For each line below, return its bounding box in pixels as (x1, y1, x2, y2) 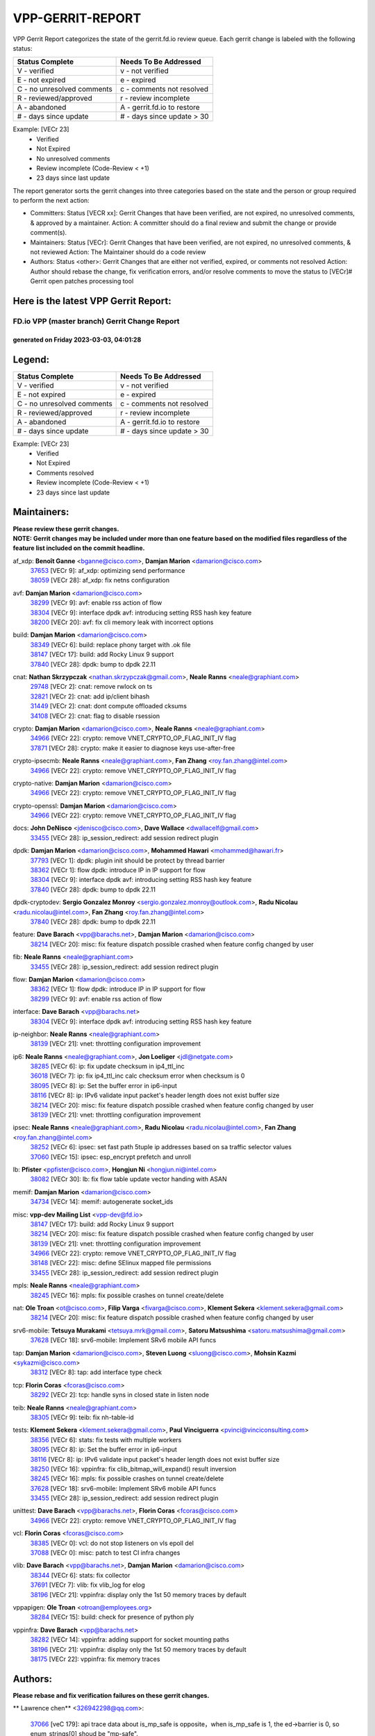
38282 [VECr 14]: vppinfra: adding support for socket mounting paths (30, 1635, 229, 1644)
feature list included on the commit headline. (12, 544, 145, 552)
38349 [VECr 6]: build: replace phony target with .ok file (30, 640, 191, 649)
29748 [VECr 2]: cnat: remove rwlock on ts (30, 683, 153, 691)
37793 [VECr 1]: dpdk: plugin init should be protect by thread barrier (30, 856, 225, 865)
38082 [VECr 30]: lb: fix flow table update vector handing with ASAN (30, 1175, 227, 1183)
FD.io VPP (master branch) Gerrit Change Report (12, 316, 180, 326)
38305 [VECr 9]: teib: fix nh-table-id (30, 1413, 135, 1421)
